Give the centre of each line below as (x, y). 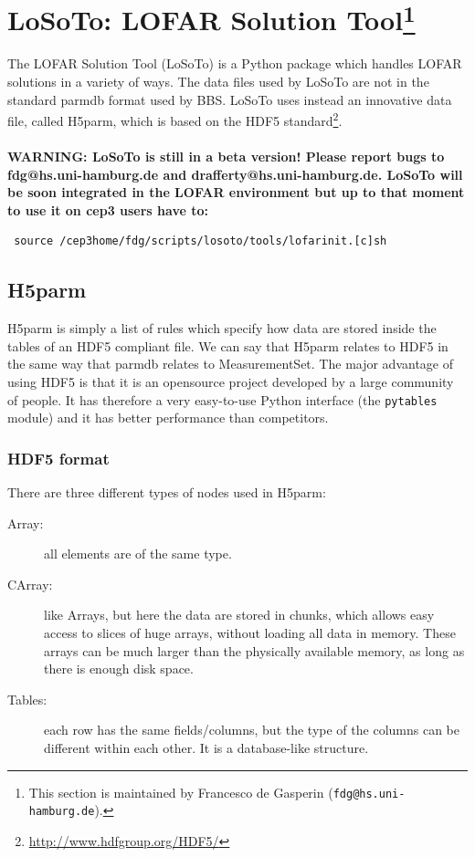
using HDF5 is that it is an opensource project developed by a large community (231, 382)
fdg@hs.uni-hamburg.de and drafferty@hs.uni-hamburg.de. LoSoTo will (235, 174)
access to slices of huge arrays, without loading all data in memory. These (250, 633)
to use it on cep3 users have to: (108, 209)
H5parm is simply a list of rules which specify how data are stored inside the (222, 328)
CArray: (30, 584)
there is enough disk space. (119, 669)
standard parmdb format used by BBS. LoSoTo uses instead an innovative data (230, 99)
